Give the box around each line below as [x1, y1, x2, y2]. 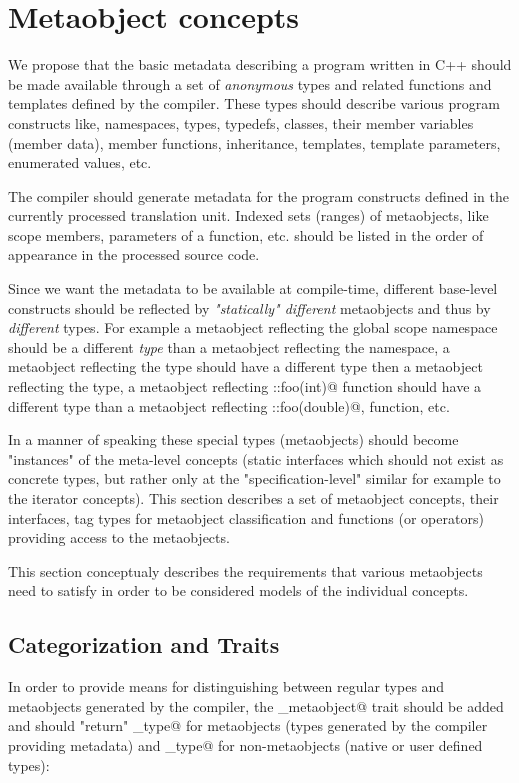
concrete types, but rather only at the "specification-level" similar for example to [8, 468, 501, 489]
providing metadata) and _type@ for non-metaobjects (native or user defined [8, 734, 483, 755]
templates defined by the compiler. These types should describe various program [8, 93, 500, 114]
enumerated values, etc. [8, 152, 152, 173]
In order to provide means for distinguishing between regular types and [8, 676, 445, 697]
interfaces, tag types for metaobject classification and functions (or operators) [8, 507, 484, 528]
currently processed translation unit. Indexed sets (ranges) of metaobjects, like [8, 205, 489, 226]
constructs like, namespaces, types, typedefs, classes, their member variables [8, 112, 474, 133]
